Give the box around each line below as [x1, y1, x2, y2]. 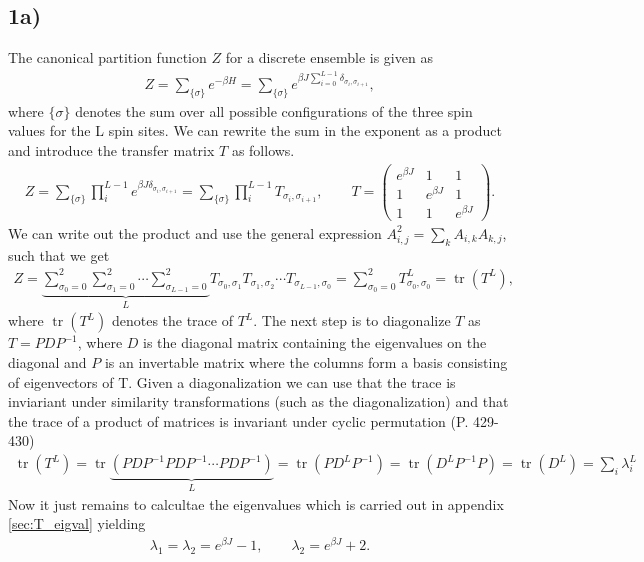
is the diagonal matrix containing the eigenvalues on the [143, 332, 487, 353]
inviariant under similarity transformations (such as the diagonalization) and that [8, 391, 509, 412]
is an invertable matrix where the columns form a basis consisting [104, 352, 508, 373]
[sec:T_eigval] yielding [8, 513, 146, 534]
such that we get [8, 244, 110, 265]
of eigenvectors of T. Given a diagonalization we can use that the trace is [8, 371, 456, 392]
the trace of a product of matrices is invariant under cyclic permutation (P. [8, 410, 469, 431]
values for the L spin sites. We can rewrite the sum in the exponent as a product [8, 120, 502, 141]
